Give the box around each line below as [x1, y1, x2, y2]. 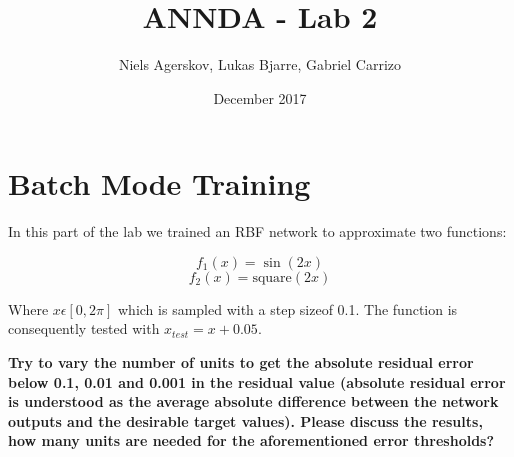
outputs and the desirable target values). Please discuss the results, [8, 410, 483, 431]
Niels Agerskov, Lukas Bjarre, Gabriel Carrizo [118, 54, 402, 75]
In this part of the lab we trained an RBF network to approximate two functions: [8, 221, 507, 242]
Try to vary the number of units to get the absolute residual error [8, 352, 474, 373]
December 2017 [213, 87, 307, 108]
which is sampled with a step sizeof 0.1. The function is [118, 298, 458, 319]
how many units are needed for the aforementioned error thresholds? [8, 430, 495, 451]
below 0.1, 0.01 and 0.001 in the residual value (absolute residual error [8, 371, 506, 392]
